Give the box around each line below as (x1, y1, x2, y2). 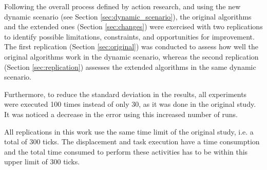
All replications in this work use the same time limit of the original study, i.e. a (4, 126, 254, 137)
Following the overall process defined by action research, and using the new (4, 1, 241, 11)
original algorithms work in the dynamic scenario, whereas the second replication (4, 51, 259, 62)
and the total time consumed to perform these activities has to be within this (4, 146, 248, 157)
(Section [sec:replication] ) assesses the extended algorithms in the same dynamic (4, 61, 256, 72)
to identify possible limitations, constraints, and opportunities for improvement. (4, 31, 255, 42)
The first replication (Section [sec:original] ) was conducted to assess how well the (4, 41, 258, 52)
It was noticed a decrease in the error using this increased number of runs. (4, 108, 238, 119)
